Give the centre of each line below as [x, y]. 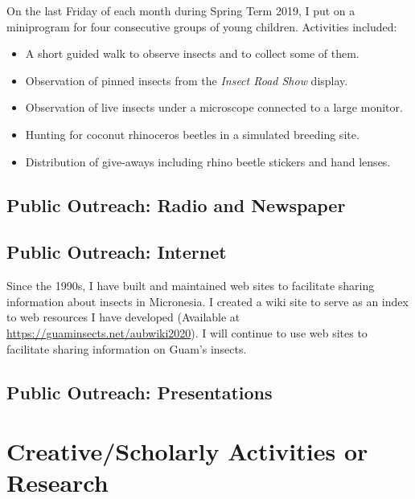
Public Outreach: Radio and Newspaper [176, 205]
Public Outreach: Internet [117, 252]
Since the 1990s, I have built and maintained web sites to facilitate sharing [191, 286]
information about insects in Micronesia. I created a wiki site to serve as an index [207, 301]
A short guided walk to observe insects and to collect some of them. [192, 53]
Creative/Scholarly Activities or [187, 451]
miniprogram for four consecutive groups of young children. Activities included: [202, 26]
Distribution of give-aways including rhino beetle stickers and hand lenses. [208, 161]
